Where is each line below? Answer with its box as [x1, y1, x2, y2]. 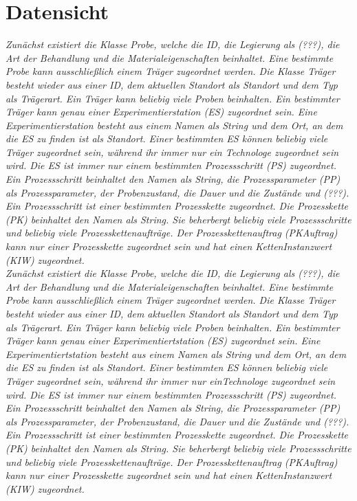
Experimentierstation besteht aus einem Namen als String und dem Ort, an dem [6, 118, 343, 132]
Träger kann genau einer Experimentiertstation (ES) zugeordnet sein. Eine [6, 333, 321, 348]
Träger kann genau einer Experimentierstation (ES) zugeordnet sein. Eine [6, 104, 317, 119]
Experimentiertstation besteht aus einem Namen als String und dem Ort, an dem [6, 346, 347, 361]
